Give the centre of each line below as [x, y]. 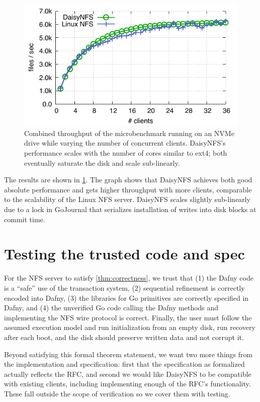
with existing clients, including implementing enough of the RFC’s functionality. [127, 384]
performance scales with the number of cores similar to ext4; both [126, 153]
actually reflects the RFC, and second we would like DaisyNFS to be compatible [128, 374]
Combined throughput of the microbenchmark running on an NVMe [129, 133]
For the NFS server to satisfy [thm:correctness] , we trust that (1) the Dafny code [129, 278]
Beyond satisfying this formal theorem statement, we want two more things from [128, 354]
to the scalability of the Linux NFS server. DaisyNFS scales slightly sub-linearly [127, 199]
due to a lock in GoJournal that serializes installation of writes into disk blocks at [130, 209]
